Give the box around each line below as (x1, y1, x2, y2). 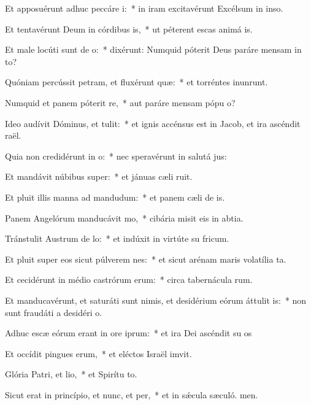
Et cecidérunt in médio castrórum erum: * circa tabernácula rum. (5, 273, 253, 286)
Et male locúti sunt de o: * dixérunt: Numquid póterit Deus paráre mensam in (5, 43, 302, 56)
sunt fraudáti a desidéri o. (5, 306, 102, 318)
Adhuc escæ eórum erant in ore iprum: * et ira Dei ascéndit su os (5, 326, 252, 339)
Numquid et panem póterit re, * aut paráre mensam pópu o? (5, 96, 236, 109)
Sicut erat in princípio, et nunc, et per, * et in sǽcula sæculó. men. (5, 388, 258, 401)
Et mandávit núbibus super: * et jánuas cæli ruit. (5, 170, 193, 183)
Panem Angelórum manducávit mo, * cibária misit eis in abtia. (5, 211, 244, 224)
